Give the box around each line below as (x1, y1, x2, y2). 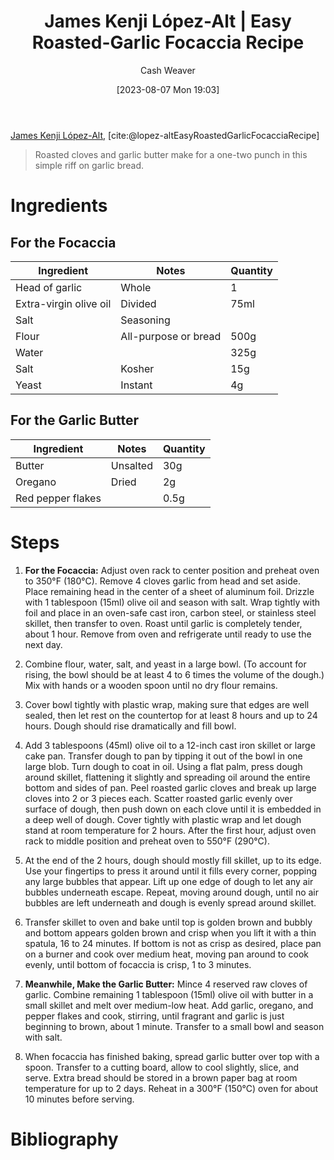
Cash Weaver (140, 64, 196, 76)
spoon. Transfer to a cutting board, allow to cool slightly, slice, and (24, 1061, 300, 1073)
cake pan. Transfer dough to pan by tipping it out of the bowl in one (24, 750, 303, 762)
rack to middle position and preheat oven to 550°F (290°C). (24, 835, 270, 847)
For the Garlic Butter (10, 412, 139, 429)
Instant (120, 378, 153, 392)
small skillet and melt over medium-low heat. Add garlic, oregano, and (24, 999, 314, 1011)
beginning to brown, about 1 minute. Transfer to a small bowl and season (24, 1020, 325, 1032)
